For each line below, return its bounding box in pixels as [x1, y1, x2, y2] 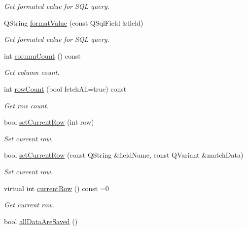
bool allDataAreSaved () [4, 216, 78, 226]
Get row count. [4, 100, 49, 110]
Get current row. [4, 199, 54, 210]
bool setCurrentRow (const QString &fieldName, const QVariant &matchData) [4, 150, 244, 160]
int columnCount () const [4, 50, 81, 61]
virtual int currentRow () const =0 [4, 183, 109, 193]
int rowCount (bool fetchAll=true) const [4, 83, 127, 94]
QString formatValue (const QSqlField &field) [4, 17, 143, 28]
